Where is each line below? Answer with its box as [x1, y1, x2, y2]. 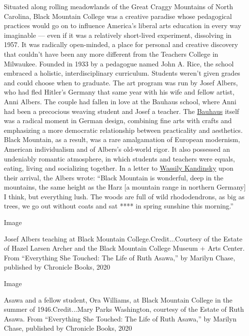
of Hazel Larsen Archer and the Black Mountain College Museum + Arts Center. [4, 243, 245, 253]
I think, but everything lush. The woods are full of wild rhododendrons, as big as [4, 191, 245, 201]
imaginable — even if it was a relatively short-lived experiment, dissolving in [4, 30, 232, 40]
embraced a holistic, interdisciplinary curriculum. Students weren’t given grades [4, 68, 240, 78]
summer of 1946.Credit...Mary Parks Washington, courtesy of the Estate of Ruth [4, 304, 244, 314]
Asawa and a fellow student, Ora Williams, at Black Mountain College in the [4, 294, 233, 304]
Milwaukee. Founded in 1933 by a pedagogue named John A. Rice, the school [4, 58, 234, 68]
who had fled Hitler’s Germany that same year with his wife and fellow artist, [4, 87, 234, 97]
